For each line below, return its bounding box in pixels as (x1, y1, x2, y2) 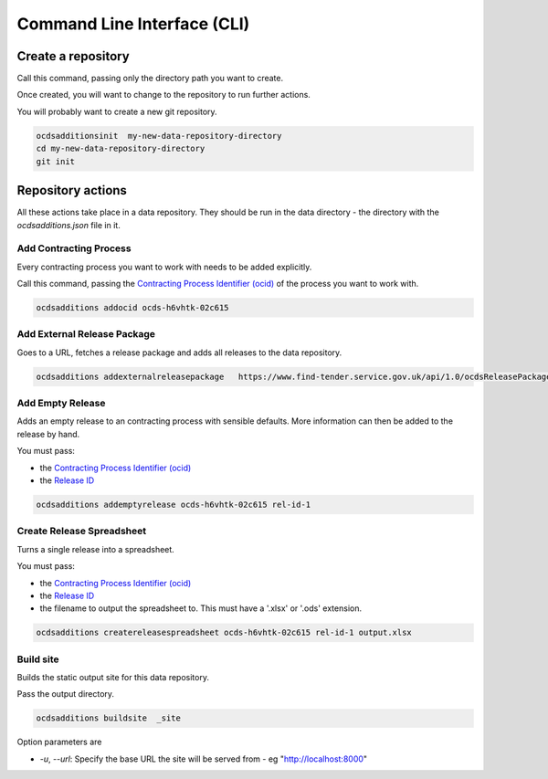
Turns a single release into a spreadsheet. (16, 543, 175, 554)
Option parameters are (16, 736, 102, 748)
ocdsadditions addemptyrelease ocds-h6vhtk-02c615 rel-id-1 (36, 500, 311, 511)
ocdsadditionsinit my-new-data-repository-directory (36, 131, 282, 141)
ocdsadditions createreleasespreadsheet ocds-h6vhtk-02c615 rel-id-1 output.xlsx (36, 627, 413, 638)
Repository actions (16, 183, 128, 198)
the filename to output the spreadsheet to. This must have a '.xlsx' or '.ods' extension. (39, 603, 363, 614)
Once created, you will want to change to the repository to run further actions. (16, 89, 311, 100)
